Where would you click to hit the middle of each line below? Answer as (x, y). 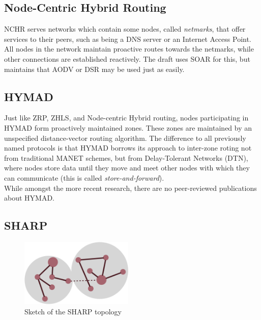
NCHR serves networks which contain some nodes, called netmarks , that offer (125, 29)
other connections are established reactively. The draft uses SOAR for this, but (127, 58)
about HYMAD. (29, 198)
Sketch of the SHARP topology (73, 311)
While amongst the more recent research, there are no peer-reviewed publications (130, 188)
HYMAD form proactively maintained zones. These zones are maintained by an (128, 127)
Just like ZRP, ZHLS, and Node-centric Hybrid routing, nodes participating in (126, 118)
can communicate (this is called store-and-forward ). (84, 177)
